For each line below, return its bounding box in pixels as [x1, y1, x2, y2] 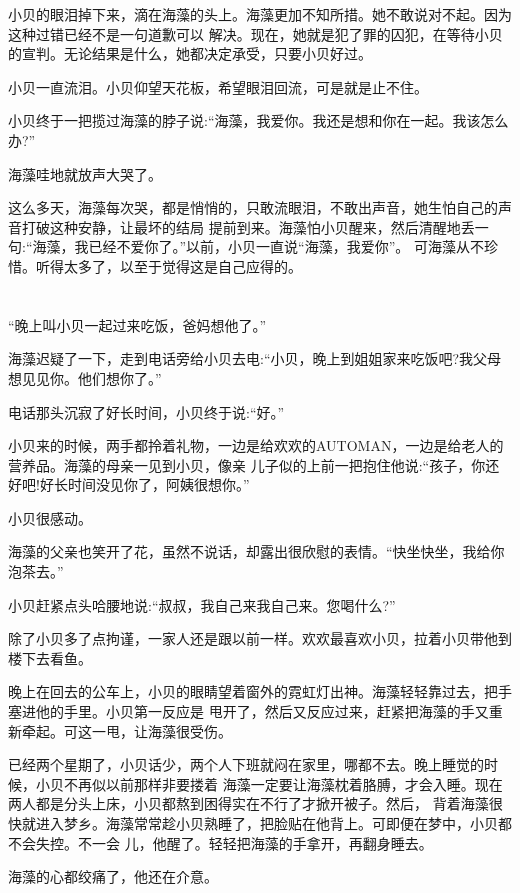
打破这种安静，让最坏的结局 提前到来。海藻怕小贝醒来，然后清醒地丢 [21, 216, 475, 237]
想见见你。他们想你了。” [8, 367, 162, 388]
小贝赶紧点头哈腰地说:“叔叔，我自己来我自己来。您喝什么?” [8, 594, 396, 615]
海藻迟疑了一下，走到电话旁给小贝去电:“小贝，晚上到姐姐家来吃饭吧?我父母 [8, 348, 502, 369]
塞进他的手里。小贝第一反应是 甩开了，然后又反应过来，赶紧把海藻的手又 [8, 701, 489, 722]
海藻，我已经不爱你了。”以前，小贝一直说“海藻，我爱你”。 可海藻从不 [32, 236, 484, 257]
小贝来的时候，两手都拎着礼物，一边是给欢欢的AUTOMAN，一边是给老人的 [8, 435, 504, 456]
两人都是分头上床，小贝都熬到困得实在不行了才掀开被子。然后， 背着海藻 [8, 793, 489, 814]
